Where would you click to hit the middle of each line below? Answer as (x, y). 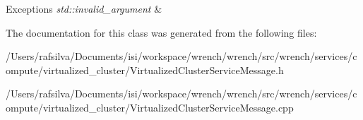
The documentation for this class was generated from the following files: (161, 32)
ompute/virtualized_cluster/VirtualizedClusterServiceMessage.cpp (150, 107)
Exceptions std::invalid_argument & (84, 8)
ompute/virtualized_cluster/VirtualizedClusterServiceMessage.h (145, 70)
